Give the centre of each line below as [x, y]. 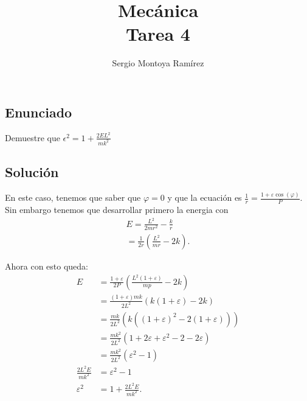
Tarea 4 [158, 34]
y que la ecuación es [205, 197]
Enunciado [39, 112]
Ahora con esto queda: [47, 266]
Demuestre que [33, 137]
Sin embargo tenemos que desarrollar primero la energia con [117, 210]
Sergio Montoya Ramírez [158, 63]
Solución [32, 172]
